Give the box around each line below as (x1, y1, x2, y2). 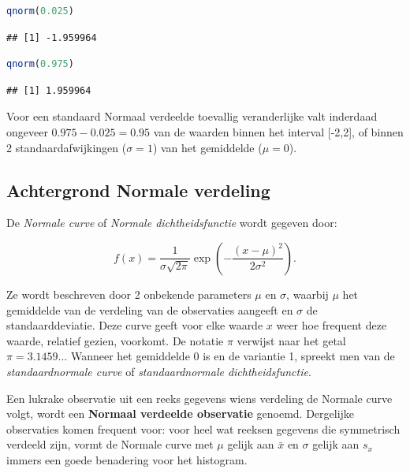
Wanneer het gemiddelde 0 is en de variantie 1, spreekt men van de (70, 348, 395, 364)
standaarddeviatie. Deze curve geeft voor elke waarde (6, 317, 263, 333)
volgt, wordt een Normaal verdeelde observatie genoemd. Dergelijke (6, 405, 355, 422)
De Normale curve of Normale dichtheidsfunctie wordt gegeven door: (6, 214, 337, 231)
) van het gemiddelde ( (152, 139, 263, 155)
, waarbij (286, 285, 329, 302)
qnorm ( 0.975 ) (6, 58, 74, 70)
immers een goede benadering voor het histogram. (6, 451, 248, 467)
